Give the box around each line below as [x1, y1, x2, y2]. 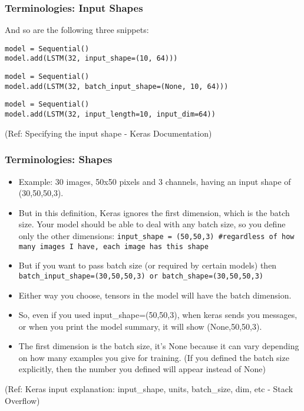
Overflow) [5, 394, 40, 406]
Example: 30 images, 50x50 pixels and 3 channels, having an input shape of [18, 175, 291, 187]
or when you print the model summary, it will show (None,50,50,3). [18, 320, 262, 332]
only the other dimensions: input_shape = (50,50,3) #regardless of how [18, 229, 295, 241]
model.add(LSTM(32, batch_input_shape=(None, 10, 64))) [5, 82, 229, 91]
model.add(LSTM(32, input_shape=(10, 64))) [5, 54, 178, 63]
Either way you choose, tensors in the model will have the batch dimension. [18, 289, 292, 301]
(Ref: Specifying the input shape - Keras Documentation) [5, 127, 212, 139]
